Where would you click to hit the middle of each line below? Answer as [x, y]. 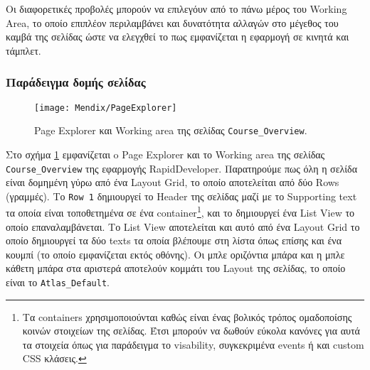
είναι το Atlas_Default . [58, 282]
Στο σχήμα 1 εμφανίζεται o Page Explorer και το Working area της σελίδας [165, 154]
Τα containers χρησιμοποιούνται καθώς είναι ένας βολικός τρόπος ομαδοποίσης [187, 316]
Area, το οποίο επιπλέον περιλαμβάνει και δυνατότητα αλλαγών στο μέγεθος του [172, 22]
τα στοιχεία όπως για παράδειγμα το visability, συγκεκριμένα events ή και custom [193, 344]
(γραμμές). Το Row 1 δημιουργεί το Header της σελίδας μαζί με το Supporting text [181, 196]
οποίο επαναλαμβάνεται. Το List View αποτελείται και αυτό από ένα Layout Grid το [183, 226]
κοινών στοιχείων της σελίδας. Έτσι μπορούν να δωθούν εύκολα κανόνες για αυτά [191, 331]
